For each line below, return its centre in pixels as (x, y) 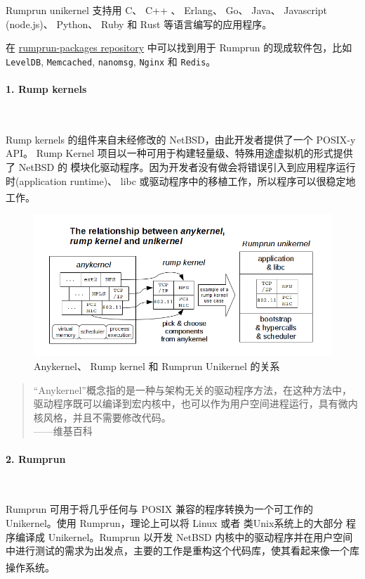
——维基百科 (63, 431)
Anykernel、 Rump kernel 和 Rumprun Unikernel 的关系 (157, 365)
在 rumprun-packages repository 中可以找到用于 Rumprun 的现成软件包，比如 (179, 47)
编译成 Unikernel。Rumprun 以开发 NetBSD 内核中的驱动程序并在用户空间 (184, 536)
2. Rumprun (36, 458)
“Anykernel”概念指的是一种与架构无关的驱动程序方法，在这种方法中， (192, 389)
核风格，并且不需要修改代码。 (102, 417)
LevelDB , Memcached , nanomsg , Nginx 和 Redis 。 (111, 61)
